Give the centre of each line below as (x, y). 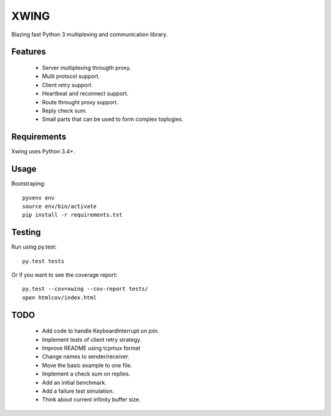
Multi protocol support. (71, 76)
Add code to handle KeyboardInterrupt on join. (101, 331)
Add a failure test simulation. (78, 391)
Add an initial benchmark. (74, 382)
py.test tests (43, 261)
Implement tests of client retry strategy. (92, 339)
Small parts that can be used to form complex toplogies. (113, 119)
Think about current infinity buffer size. (91, 399)
